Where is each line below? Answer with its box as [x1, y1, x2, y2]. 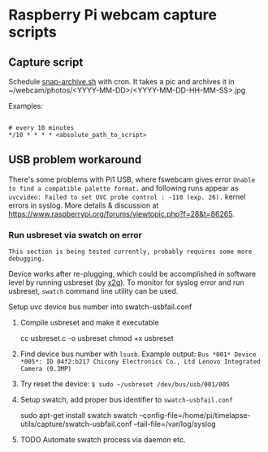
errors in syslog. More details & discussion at [8, 200, 159, 210]
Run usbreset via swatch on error [8, 229, 142, 240]
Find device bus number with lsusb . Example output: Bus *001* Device [19, 349, 257, 359]
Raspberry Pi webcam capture [8, 6, 218, 24]
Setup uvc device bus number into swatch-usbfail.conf [8, 302, 192, 312]
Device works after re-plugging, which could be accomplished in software [8, 269, 257, 279]
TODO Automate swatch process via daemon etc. [19, 435, 186, 445]
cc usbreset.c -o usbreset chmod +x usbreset [19, 334, 175, 343]
